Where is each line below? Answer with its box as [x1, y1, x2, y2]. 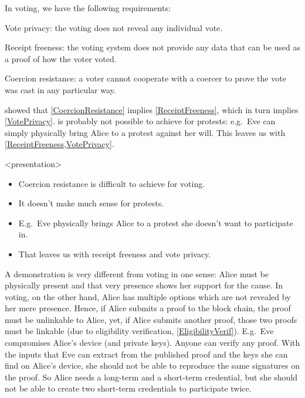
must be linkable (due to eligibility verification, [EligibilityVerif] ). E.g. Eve [5, 325, 274, 337]
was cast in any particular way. [5, 83, 116, 96]
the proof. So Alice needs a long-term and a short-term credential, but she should [5, 370, 298, 383]
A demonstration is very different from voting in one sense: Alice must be [5, 267, 269, 280]
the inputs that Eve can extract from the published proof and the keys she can [5, 348, 288, 360]
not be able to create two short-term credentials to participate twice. [5, 382, 252, 394]
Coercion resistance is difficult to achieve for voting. [18, 177, 205, 189]
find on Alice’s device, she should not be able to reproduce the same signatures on [5, 359, 300, 372]
